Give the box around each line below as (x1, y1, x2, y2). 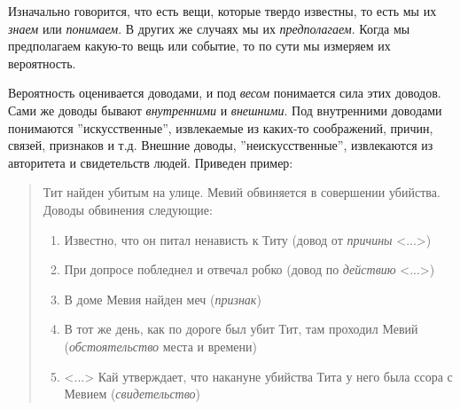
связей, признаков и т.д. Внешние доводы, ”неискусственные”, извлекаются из (8, 136, 433, 154)
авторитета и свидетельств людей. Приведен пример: (8, 153, 293, 171)
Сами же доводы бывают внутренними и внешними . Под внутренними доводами (8, 100, 442, 119)
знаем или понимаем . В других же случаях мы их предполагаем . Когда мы (8, 19, 410, 37)
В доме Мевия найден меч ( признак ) (64, 289, 261, 308)
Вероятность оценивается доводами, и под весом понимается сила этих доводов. (8, 83, 441, 102)
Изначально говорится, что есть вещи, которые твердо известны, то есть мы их (8, 2, 437, 20)
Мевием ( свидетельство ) (64, 384, 201, 403)
